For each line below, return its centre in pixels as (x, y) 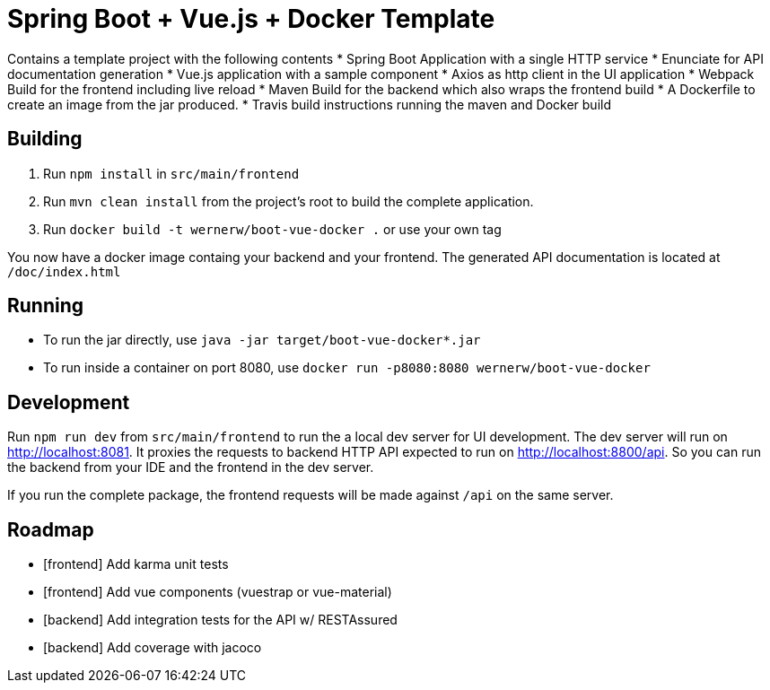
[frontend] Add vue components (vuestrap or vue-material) (218, 592)
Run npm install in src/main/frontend (171, 173)
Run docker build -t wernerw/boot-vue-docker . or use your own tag (272, 229)
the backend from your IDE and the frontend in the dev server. (191, 467)
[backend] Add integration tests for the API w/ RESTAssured (220, 620)
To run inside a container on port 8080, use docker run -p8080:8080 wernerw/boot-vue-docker (347, 368)
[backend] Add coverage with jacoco (153, 648)
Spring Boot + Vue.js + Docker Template (251, 19)
